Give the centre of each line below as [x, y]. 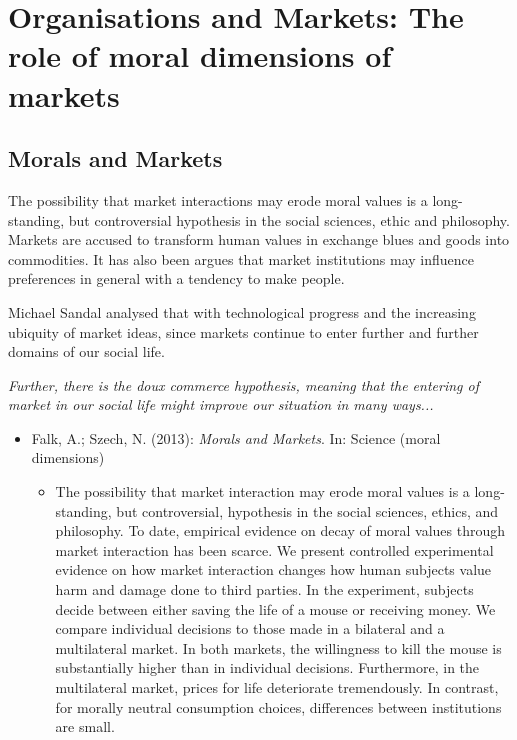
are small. [85, 726]
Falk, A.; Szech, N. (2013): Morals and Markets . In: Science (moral [236, 437]
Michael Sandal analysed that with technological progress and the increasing [242, 311]
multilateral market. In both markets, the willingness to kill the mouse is [278, 647]
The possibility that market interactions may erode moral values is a [218, 199]
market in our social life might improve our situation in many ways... [221, 404]
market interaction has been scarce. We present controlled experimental [274, 549]
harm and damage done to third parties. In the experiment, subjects [264, 589]
